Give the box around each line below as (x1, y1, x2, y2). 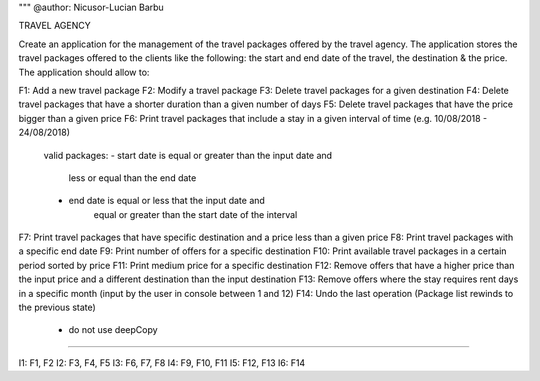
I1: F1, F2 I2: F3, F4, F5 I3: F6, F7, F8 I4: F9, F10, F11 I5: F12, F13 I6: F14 (18, 356, 306, 369)
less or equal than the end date (68, 171, 197, 184)
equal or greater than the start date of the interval (93, 208, 298, 220)
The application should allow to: (18, 66, 150, 78)
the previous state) (18, 301, 97, 314)
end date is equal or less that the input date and (68, 195, 265, 207)
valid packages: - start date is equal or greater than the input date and (43, 149, 333, 161)
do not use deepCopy (68, 324, 159, 336)
